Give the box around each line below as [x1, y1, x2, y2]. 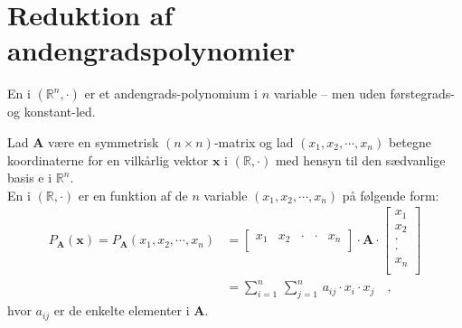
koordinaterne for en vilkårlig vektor [7, 150, 209, 169]
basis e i [7, 168, 52, 187]
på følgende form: [342, 185, 439, 204]
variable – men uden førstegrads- [273, 84, 455, 103]
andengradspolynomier [7, 32, 296, 69]
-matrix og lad [213, 132, 294, 151]
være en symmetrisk [48, 132, 159, 151]
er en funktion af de [78, 185, 188, 204]
